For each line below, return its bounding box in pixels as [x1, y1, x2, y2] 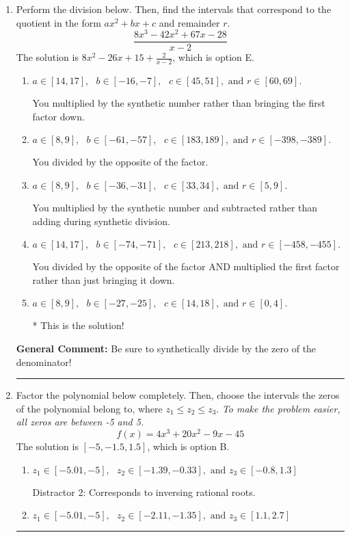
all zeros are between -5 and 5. [16, 415, 144, 429]
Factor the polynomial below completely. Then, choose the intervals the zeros [16, 388, 340, 402]
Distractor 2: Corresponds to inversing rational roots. [32, 484, 256, 499]
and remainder [159, 15, 220, 29]
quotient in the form [16, 15, 101, 29]
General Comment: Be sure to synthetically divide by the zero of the [16, 341, 317, 355]
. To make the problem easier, [216, 401, 340, 415]
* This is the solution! [32, 318, 124, 332]
